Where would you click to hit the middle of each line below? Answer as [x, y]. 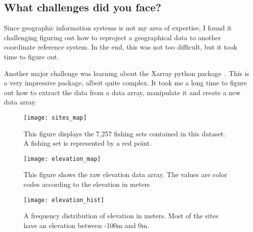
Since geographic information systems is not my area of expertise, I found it [118, 28]
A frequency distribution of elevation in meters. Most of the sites [121, 216]
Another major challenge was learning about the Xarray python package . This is [127, 73]
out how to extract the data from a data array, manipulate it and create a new [122, 92]
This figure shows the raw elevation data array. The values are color [126, 174]
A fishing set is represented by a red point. [88, 143]
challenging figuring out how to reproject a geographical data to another [113, 37]
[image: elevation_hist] [64, 200]
